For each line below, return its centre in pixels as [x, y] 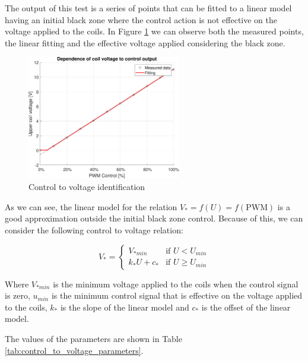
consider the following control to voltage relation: [94, 229]
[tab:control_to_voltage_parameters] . [74, 350]
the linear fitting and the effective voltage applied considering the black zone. [145, 42]
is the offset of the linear [246, 307]
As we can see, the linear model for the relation [91, 206]
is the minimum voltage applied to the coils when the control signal [176, 284]
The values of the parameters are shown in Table [93, 338]
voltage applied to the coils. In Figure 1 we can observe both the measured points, [154, 31]
